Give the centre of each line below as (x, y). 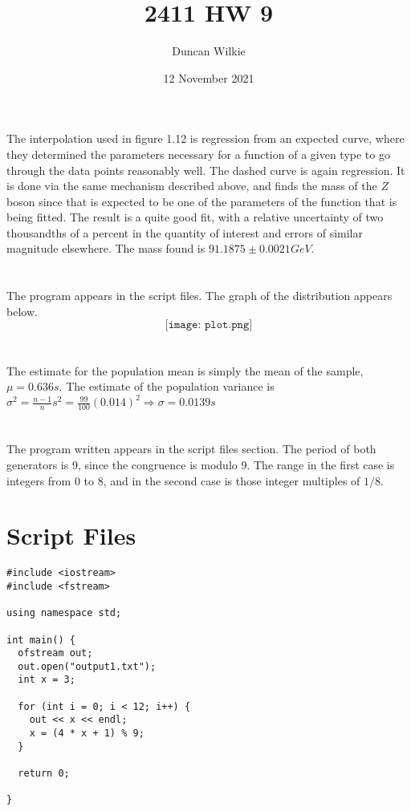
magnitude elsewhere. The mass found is (106, 248)
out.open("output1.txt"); (87, 666)
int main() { (41, 640)
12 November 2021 (209, 77)
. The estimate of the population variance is (167, 386)
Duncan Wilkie (209, 51)
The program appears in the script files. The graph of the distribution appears (199, 296)
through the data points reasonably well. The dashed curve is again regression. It (206, 170)
